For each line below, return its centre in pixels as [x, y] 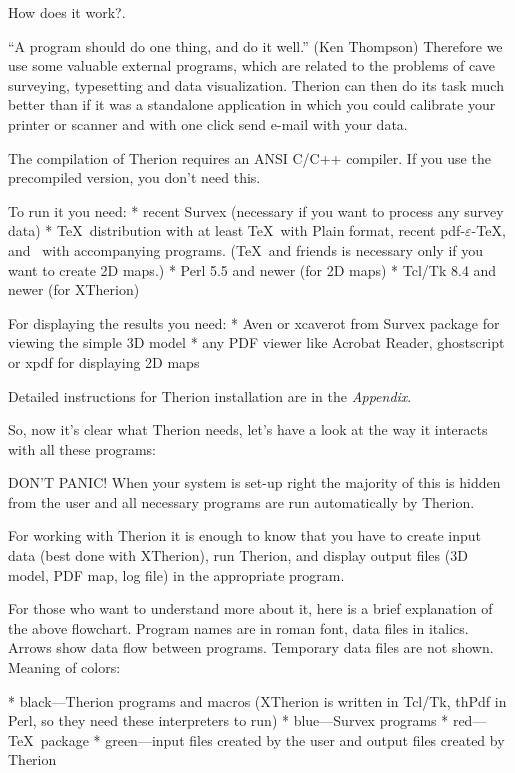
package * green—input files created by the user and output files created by [272, 739]
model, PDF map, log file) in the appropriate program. [176, 574]
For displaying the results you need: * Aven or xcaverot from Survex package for [254, 322]
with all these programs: [82, 448]
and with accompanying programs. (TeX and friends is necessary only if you [246, 249]
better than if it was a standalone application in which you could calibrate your [252, 104]
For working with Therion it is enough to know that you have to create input [244, 535]
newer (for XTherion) [74, 289]
